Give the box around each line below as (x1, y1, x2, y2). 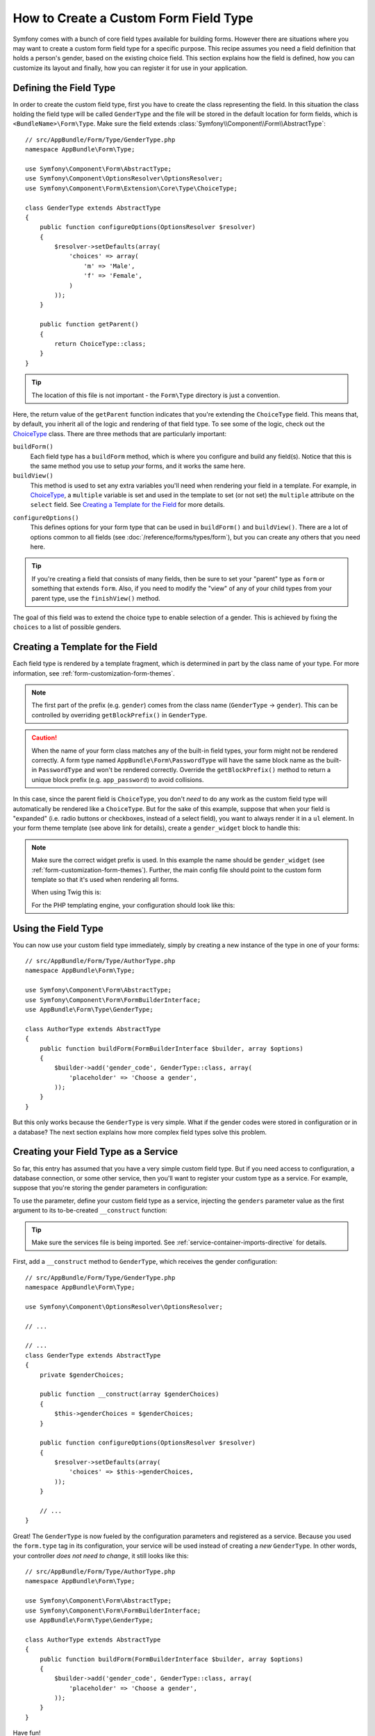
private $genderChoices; (39, 1371, 124, 1378)
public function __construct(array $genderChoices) (39, 1390, 219, 1399)
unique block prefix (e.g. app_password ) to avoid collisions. (31, 775, 204, 784)
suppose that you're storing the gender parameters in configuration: (12, 1184, 208, 1192)
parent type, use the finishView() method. (31, 594, 161, 602)
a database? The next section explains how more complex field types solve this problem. (12, 1128, 267, 1136)
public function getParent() (39, 320, 139, 328)
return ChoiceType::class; (54, 340, 147, 347)
